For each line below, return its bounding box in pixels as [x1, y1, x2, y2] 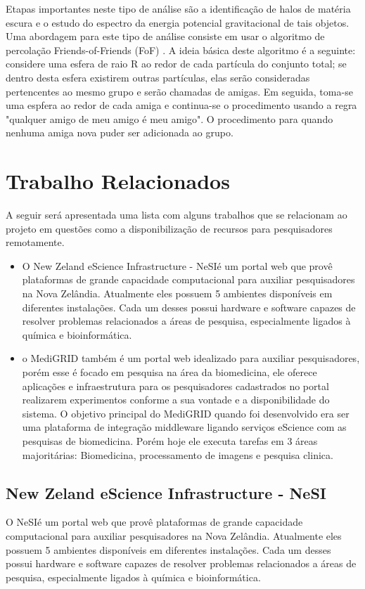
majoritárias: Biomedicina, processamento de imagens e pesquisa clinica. [22, 447, 333, 462]
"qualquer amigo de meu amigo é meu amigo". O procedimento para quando [6, 111, 333, 126]
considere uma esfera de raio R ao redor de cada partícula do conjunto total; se [6, 56, 347, 71]
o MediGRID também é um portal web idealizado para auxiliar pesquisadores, [22, 351, 360, 365]
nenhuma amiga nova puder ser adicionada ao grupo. [6, 125, 233, 140]
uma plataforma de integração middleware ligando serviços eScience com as [22, 420, 347, 434]
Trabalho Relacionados [6, 167, 230, 195]
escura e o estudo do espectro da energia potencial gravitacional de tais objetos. [6, 15, 350, 30]
